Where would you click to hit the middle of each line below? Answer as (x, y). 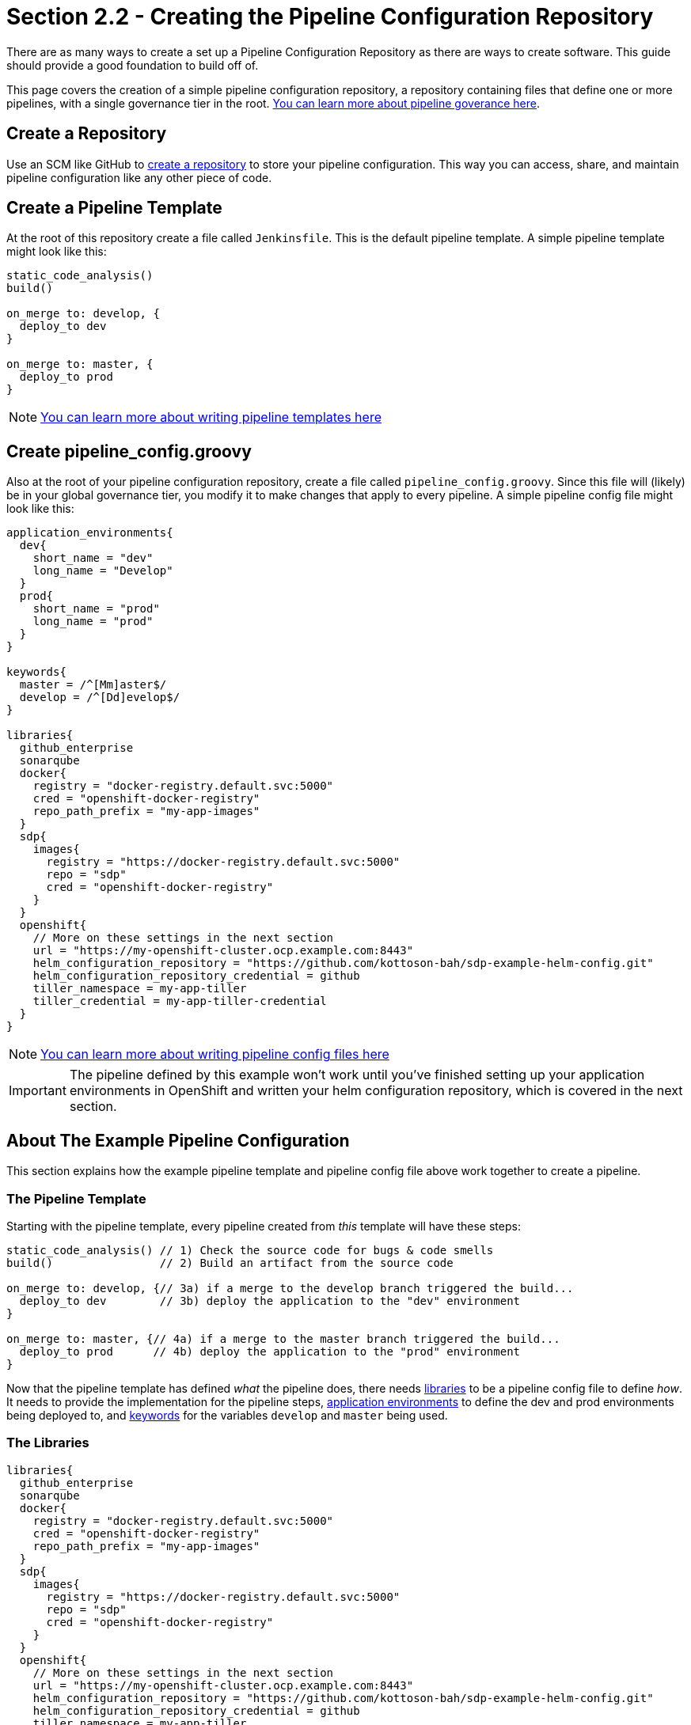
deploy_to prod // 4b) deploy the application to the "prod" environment (270, 1351)
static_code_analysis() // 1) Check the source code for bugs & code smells (250, 1250)
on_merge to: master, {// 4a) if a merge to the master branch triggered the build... (283, 1338)
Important (38, 1091)
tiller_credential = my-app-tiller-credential (180, 1001)
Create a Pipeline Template (114, 208)
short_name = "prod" (96, 609)
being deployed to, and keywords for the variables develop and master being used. (227, 1415)
